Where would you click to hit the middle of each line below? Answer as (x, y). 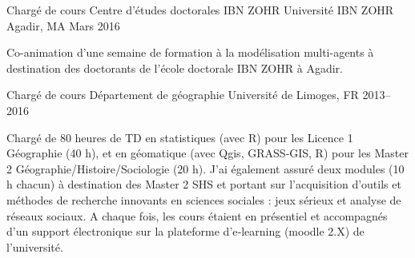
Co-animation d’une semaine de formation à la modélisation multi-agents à (190, 52)
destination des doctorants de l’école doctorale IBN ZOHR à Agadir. (175, 67)
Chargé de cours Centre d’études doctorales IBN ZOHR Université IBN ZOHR (200, 10)
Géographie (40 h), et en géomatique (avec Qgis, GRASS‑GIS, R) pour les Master (207, 153)
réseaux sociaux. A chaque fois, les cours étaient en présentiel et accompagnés (197, 215)
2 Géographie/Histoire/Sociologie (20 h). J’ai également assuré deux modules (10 (205, 168)
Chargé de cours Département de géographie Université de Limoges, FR (183, 95)
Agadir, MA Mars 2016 (63, 25)
